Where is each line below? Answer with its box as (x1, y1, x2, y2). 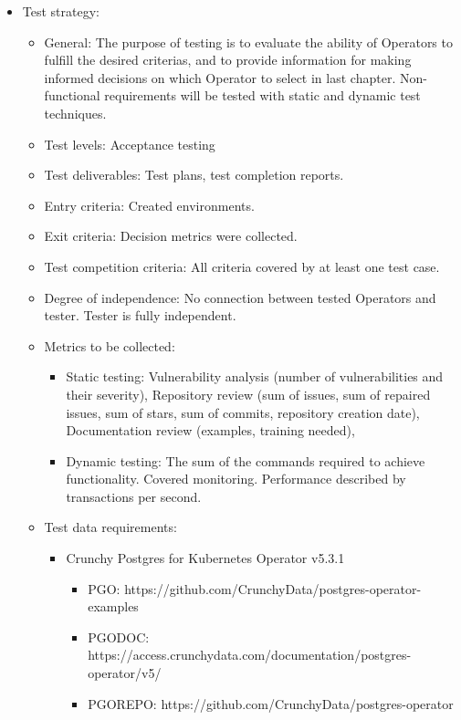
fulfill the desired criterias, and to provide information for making (44, 50, 412, 69)
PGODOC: (88, 627, 150, 646)
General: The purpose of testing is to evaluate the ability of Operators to (44, 32, 453, 51)
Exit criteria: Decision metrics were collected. (44, 226, 298, 245)
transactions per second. (66, 486, 202, 506)
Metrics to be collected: (44, 336, 175, 355)
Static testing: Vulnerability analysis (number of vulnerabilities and (66, 367, 444, 386)
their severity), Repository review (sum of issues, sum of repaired (66, 384, 431, 403)
